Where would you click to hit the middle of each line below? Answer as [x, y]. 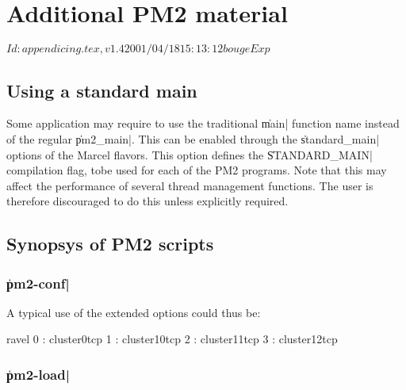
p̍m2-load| [38, 374]
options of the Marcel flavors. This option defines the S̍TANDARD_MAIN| [190, 154]
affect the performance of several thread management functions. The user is [190, 185]
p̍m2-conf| [38, 283]
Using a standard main [102, 90]
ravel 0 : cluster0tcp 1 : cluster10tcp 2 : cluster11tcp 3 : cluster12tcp [172, 339]
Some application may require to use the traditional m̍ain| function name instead [203, 123]
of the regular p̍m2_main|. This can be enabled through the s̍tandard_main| [193, 138]
